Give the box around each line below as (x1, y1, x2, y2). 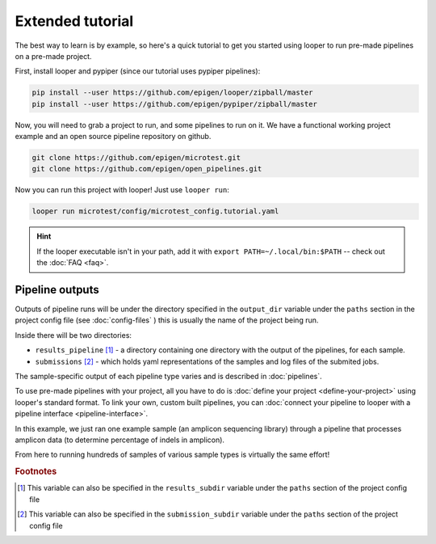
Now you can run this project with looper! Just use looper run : (15, 185, 229, 195)
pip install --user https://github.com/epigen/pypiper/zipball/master (31, 99, 318, 108)
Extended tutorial (15, 12, 134, 30)
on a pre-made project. (15, 51, 92, 61)
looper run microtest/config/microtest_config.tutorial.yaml (31, 207, 279, 216)
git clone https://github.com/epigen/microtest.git (31, 154, 241, 162)
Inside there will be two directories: (15, 330, 132, 339)
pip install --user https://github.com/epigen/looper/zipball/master (31, 88, 313, 97)
